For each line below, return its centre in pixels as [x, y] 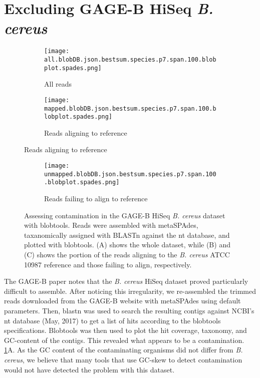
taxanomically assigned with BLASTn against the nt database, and [127, 235]
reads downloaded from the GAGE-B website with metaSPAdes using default [122, 301]
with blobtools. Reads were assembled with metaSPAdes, [111, 225]
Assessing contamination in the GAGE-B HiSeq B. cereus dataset [125, 215]
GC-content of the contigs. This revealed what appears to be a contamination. [124, 340]
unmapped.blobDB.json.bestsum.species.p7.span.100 [130, 174]
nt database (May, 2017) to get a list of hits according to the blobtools [112, 320]
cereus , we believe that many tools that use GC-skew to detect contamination [123, 359]
